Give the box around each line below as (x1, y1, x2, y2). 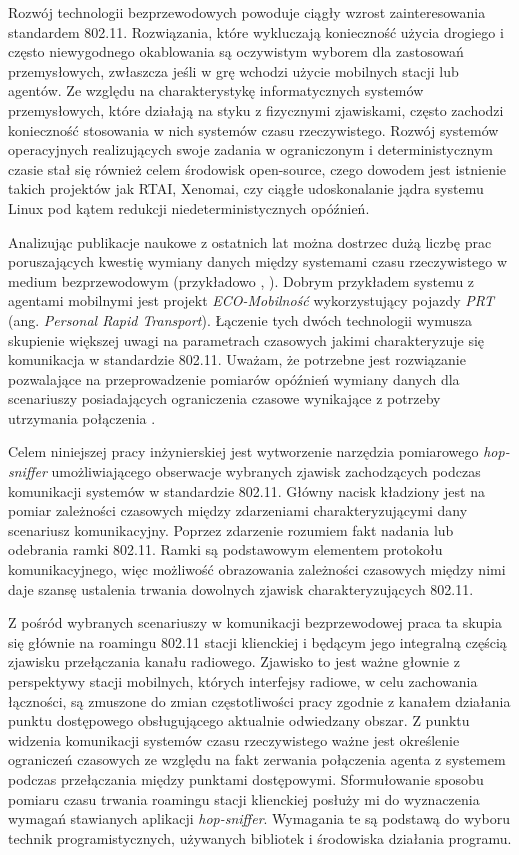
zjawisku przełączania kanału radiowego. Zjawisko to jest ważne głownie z (8, 651, 460, 672)
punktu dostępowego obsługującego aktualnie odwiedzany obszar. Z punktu (8, 710, 470, 731)
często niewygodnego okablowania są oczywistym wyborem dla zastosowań (8, 41, 464, 62)
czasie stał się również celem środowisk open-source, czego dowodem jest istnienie (8, 158, 507, 179)
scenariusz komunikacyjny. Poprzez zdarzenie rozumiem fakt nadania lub (8, 519, 454, 540)
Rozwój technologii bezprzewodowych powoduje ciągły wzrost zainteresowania (8, 2, 486, 22)
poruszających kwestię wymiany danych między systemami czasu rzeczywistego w (8, 251, 507, 272)
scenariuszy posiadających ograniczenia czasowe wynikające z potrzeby (8, 388, 441, 409)
